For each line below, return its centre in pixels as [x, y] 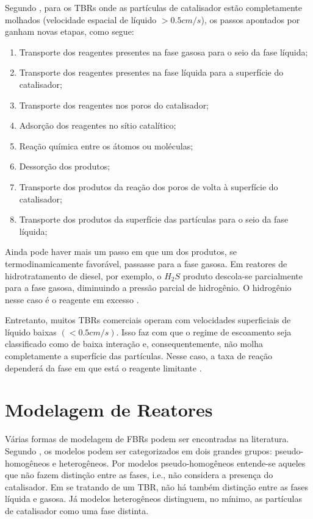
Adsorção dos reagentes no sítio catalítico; [98, 125]
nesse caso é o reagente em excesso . [72, 299]
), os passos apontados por [250, 19]
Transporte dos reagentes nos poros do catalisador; [114, 105]
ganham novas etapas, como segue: [70, 31]
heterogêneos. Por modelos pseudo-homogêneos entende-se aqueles [182, 463]
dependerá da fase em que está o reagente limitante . [103, 367]
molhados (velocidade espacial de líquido [81, 19]
